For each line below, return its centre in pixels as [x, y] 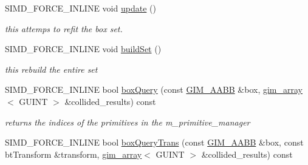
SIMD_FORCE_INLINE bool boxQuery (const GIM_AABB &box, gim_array [154, 89]
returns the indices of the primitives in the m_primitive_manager [128, 122]
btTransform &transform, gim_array [74, 154]
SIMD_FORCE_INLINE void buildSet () [83, 49]
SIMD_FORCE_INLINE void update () [80, 8]
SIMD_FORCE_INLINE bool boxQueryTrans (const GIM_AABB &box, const [154, 142]
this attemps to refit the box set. [64, 28]
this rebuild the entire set [51, 69]
